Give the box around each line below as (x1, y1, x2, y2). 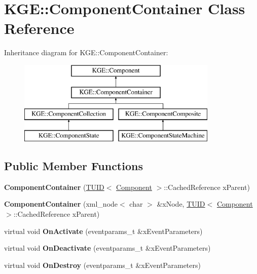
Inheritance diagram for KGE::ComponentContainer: (4, 47, 168, 58)
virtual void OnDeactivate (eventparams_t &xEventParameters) (4, 243, 211, 253)
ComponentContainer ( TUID (4, 181, 104, 192)
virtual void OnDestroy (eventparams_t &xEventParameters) (4, 259, 201, 270)
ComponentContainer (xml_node (4, 199, 118, 209)
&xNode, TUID (157, 199, 205, 209)
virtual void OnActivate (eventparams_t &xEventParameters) (4, 225, 203, 236)
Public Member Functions (4, 158, 143, 174)
